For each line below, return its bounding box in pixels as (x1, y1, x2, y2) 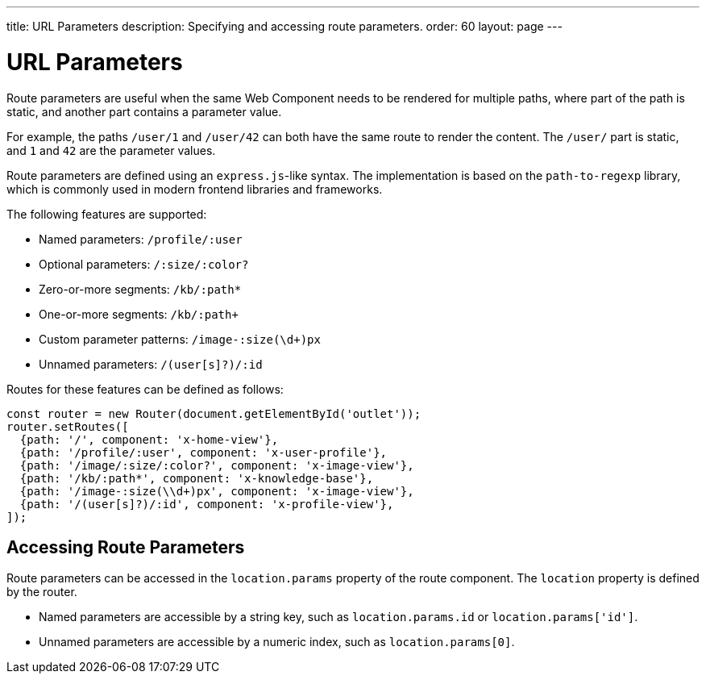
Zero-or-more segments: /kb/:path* (39, 282, 242, 296)
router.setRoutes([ (6, 419, 129, 433)
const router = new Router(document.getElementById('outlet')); (6, 407, 422, 420)
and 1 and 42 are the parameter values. (6, 143, 216, 157)
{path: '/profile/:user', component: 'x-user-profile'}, (19, 445, 388, 459)
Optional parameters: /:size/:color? (39, 257, 249, 271)
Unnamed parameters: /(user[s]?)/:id (39, 357, 263, 371)
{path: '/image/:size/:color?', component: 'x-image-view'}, (19, 458, 414, 472)
